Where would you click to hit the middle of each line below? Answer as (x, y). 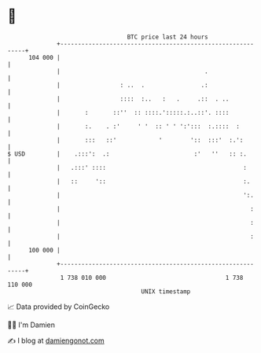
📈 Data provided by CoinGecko (59, 307)
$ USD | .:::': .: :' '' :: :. (127, 154)
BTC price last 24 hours (168, 37)
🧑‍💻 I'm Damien (31, 325)
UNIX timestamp (166, 291)
